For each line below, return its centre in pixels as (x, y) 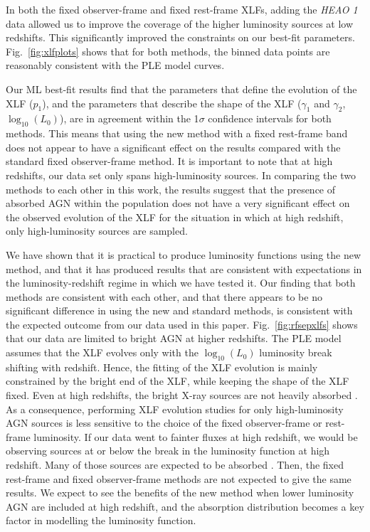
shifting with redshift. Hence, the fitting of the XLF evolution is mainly (162, 367)
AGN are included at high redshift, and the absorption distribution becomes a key (185, 506)
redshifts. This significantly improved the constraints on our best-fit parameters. (180, 37)
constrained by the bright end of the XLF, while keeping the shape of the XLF (178, 381)
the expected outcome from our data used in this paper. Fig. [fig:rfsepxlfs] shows (182, 324)
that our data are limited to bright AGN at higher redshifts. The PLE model (174, 338)
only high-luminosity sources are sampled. (97, 231)
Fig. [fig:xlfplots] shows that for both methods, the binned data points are (168, 51)
